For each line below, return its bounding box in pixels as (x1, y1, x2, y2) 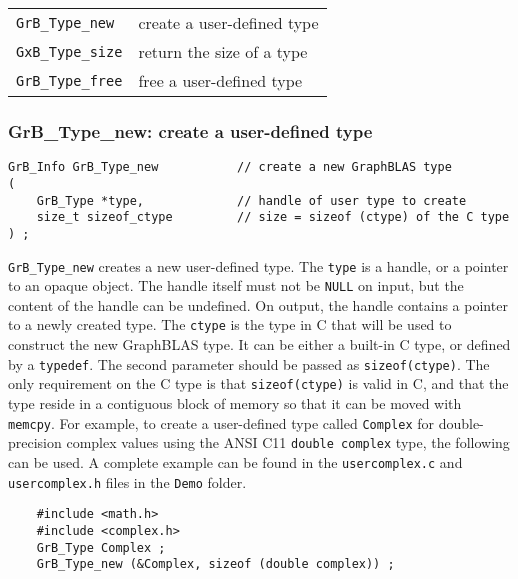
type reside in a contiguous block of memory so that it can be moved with (8, 392, 462, 413)
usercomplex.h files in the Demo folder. (8, 471, 247, 492)
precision (8, 432, 62, 453)
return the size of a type (138, 40, 308, 63)
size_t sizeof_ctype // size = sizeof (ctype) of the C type (36, 210, 510, 225)
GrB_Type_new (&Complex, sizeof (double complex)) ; (36, 557, 395, 572)
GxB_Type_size (16, 43, 123, 60)
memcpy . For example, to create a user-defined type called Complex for (8, 412, 434, 433)
